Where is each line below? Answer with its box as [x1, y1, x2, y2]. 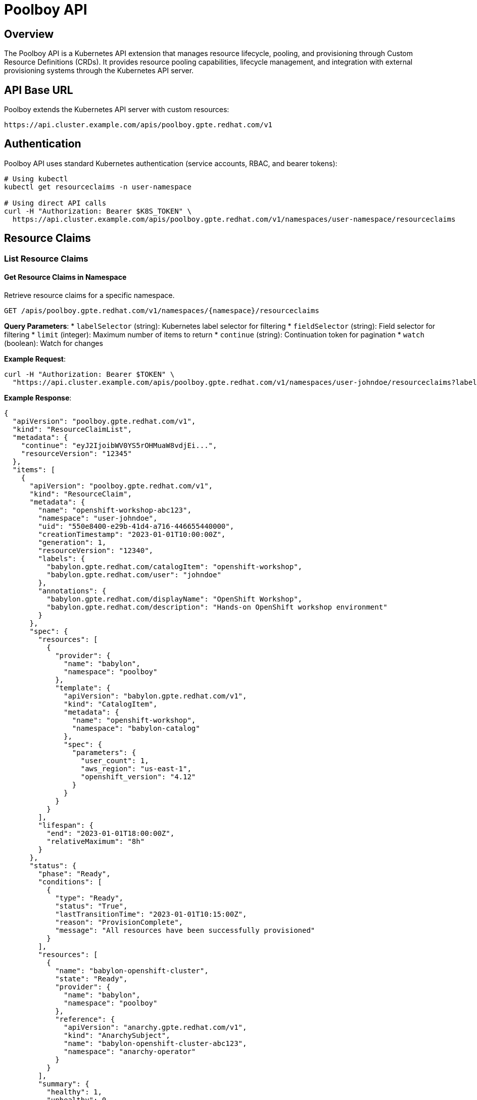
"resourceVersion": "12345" [21, 449, 132, 458]
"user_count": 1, [80, 756, 149, 765]
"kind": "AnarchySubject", [64, 1031, 170, 1039]
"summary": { [38, 1079, 89, 1088]
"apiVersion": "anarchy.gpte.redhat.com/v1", [64, 1023, 247, 1031]
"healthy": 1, [46, 1087, 102, 1096]
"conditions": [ [38, 877, 102, 886]
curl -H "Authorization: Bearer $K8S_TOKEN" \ [4, 207, 192, 215]
